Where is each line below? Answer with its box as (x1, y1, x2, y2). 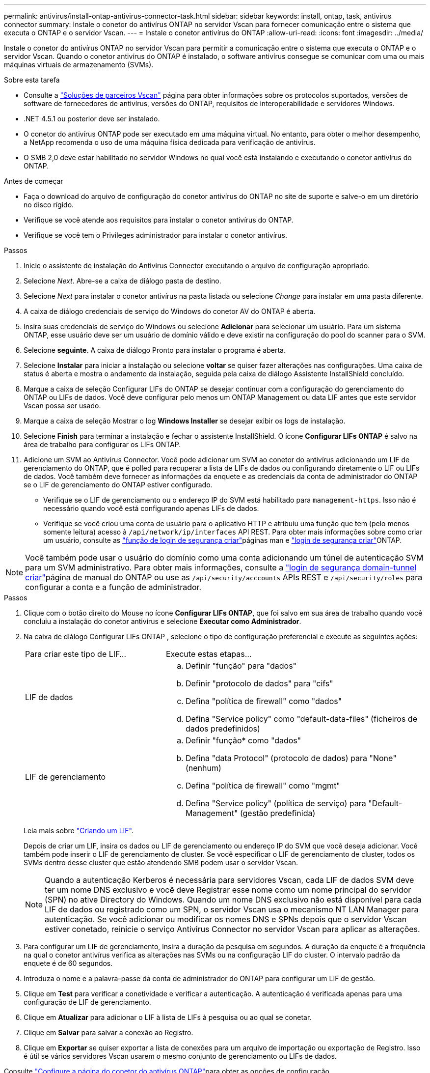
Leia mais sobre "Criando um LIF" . (24, 826, 134, 835)
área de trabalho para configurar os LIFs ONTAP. (24, 440, 181, 449)
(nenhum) (185, 763, 221, 773)
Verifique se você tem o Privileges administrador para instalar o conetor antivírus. (24, 231, 287, 239)
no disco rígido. (24, 200, 74, 209)
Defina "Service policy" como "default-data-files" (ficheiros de (185, 714, 417, 724)
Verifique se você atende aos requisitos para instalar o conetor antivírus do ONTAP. (24, 216, 294, 224)
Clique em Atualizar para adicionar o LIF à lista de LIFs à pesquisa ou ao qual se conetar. (24, 1013, 312, 1021)
